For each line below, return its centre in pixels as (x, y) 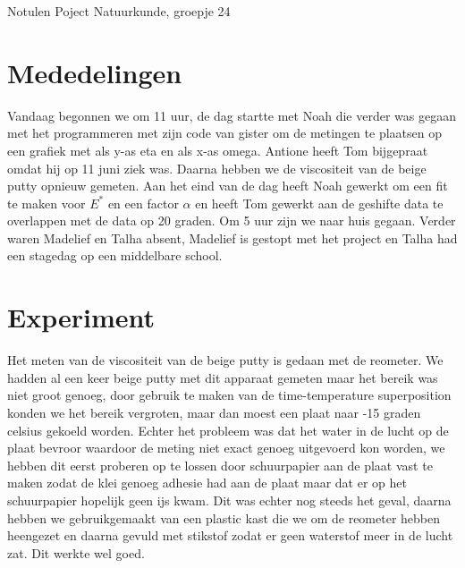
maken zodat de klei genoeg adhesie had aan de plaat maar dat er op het (207, 483)
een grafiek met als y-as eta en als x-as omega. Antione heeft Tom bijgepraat (218, 150)
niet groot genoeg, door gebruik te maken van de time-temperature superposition (229, 395)
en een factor (143, 203)
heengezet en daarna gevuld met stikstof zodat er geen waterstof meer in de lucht (230, 535)
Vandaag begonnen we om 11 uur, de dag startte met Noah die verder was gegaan (232, 115)
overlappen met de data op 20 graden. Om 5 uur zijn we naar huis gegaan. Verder (232, 220)
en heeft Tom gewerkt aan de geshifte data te (319, 203)
